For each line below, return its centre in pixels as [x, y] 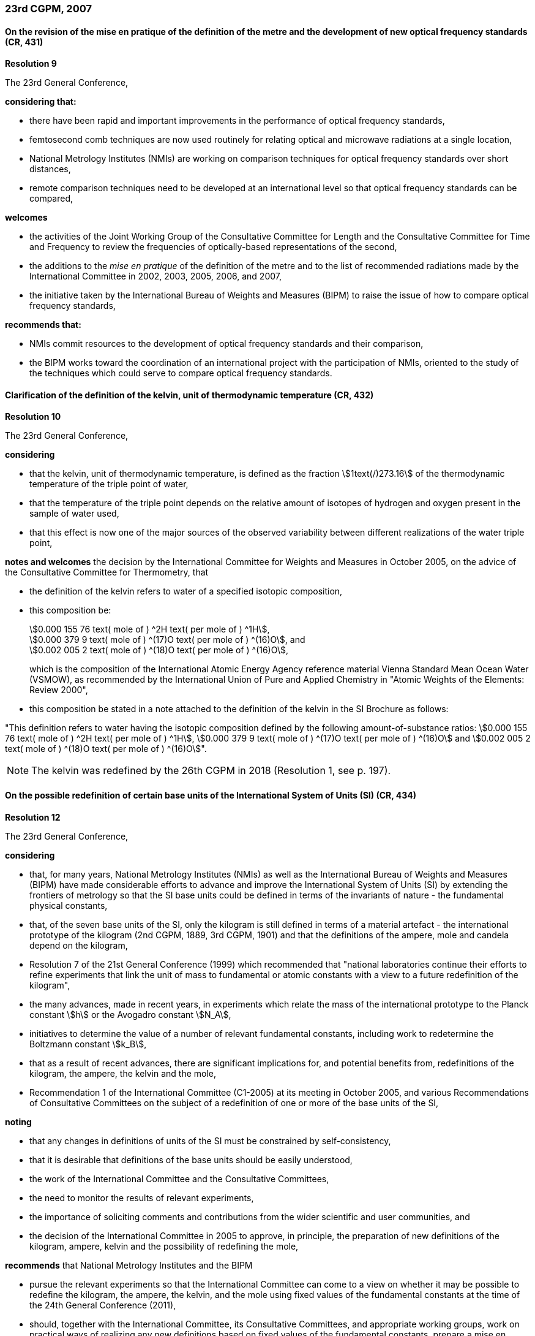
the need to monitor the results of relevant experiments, [142, 1197]
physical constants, [69, 905]
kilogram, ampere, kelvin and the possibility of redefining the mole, [164, 1246]
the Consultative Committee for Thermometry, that [107, 572]
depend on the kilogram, [79, 945]
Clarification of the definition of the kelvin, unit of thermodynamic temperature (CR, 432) [189, 395]
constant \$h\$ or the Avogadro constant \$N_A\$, [130, 1014]
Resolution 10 [33, 417]
